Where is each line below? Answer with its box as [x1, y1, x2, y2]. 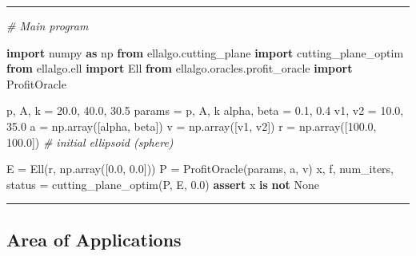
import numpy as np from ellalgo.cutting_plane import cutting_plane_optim [6, 44, 404, 61]
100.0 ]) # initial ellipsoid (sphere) [6, 133, 174, 150]
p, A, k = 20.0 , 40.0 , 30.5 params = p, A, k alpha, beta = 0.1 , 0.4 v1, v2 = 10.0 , [6, 102, 404, 119]
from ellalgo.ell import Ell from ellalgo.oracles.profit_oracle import [6, 60, 353, 77]
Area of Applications [6, 226, 182, 251]
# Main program [6, 18, 89, 33]
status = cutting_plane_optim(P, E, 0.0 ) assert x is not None [6, 175, 319, 192]
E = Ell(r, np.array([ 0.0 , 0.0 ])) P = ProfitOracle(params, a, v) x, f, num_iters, [6, 160, 394, 177]
